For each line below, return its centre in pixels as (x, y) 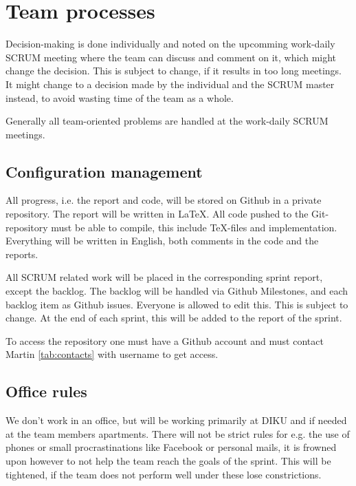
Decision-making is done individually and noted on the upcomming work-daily (170, 44)
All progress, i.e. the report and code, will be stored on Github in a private (164, 200)
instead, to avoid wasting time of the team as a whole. (120, 97)
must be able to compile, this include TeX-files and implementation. (194, 227)
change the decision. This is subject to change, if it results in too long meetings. (174, 71)
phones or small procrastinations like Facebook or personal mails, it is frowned (171, 447)
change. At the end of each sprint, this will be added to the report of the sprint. (174, 318)
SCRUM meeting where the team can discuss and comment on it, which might (171, 57)
